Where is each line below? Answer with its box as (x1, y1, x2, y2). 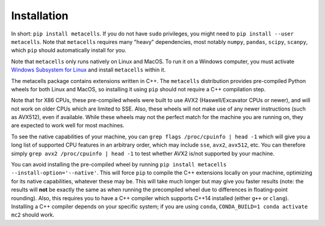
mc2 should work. (11, 211, 55, 219)
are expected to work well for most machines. (11, 122, 125, 129)
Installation (11, 9, 69, 22)
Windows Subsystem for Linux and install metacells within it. (11, 66, 166, 73)
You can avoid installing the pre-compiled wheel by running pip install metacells (11, 161, 227, 168)
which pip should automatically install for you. (11, 47, 126, 54)
